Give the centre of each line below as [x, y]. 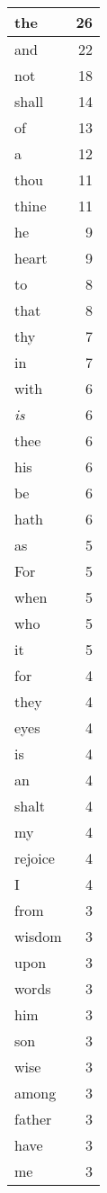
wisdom [38, 936]
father [33, 1119]
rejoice [35, 858]
